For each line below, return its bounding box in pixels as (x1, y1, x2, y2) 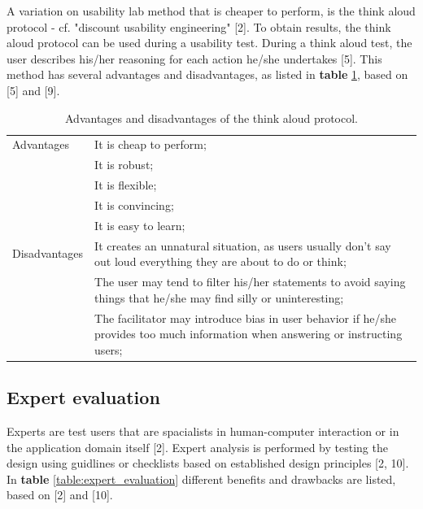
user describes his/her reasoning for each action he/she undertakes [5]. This (7, 50, 382, 67)
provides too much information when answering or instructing (94, 325, 403, 342)
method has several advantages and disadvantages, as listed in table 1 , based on (7, 66, 408, 83)
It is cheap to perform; (94, 136, 207, 153)
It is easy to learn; (94, 216, 185, 233)
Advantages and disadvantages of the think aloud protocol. (64, 109, 359, 126)
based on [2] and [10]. (7, 486, 113, 503)
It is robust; (94, 156, 154, 173)
